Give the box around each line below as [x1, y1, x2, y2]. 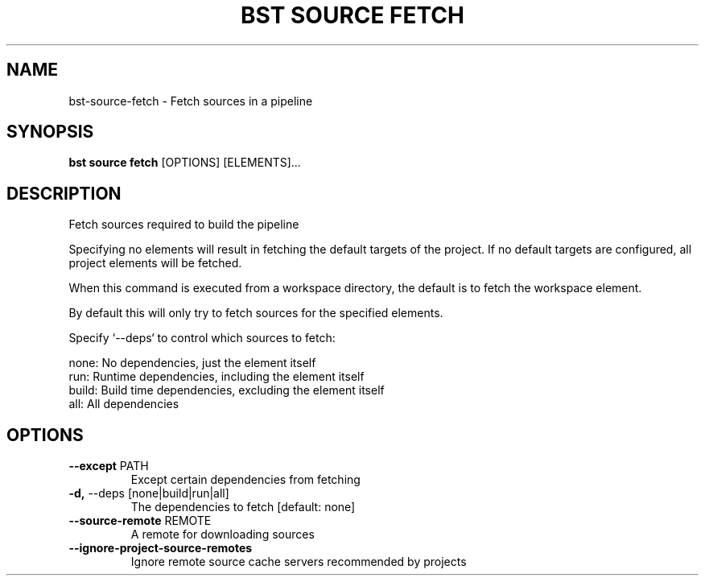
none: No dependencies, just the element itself [68, 356, 316, 370]
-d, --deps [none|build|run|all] [68, 486, 229, 501]
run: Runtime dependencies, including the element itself [68, 369, 365, 384]
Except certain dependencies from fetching [130, 473, 361, 487]
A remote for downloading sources [130, 527, 315, 542]
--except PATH [68, 459, 149, 473]
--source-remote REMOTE [68, 514, 212, 528]
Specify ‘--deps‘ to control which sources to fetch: [68, 331, 336, 345]
